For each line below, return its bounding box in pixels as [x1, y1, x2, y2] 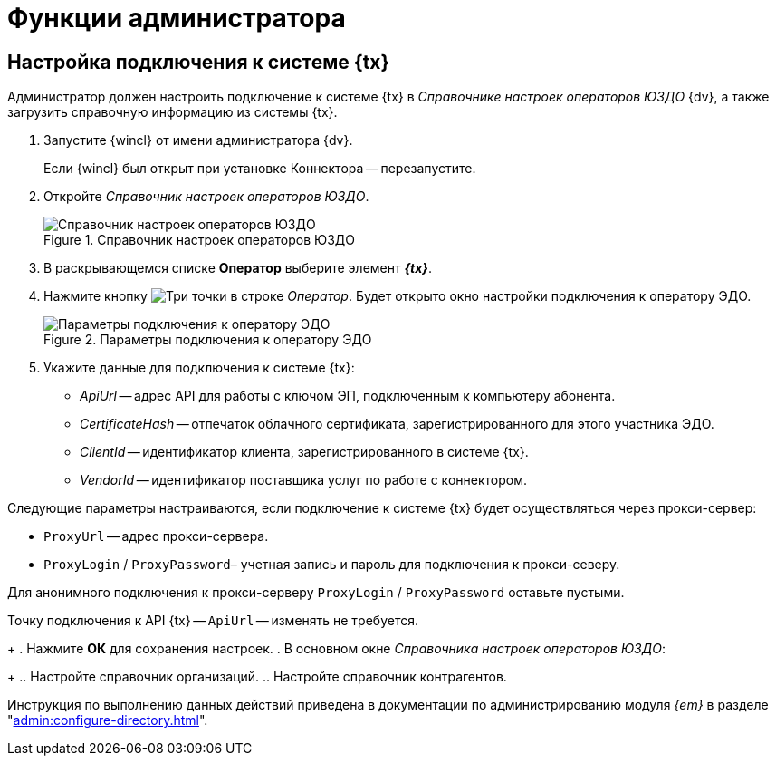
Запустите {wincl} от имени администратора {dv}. [43, 132, 353, 149]
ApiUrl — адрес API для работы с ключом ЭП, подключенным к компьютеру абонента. [80, 388, 616, 404]
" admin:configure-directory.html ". [7, 712, 208, 729]
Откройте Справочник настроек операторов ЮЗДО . [43, 188, 369, 205]
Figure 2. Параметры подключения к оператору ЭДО [43, 332, 372, 348]
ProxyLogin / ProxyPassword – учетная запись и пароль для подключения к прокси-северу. [43, 556, 620, 573]
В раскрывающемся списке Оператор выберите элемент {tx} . [43, 260, 432, 276]
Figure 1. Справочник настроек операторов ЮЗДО [43, 232, 356, 248]
